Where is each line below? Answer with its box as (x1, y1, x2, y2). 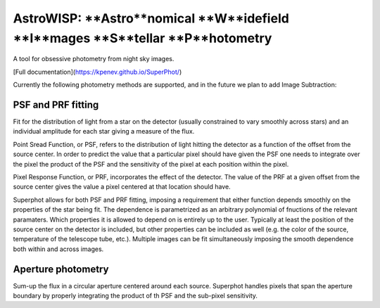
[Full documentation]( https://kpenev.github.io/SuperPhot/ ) (13, 68, 182, 76)
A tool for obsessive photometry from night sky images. (13, 55, 175, 63)
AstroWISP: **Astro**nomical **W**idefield (13, 11, 290, 26)
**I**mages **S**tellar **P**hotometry (13, 30, 272, 46)
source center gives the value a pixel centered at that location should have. (13, 183, 232, 191)
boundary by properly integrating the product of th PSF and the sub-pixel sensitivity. (13, 292, 258, 300)
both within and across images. (13, 245, 104, 253)
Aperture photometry (13, 263, 109, 275)
